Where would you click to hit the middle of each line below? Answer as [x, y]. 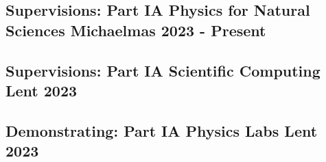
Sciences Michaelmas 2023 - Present [136, 30]
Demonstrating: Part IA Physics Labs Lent [162, 130]
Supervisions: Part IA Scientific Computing [163, 70]
